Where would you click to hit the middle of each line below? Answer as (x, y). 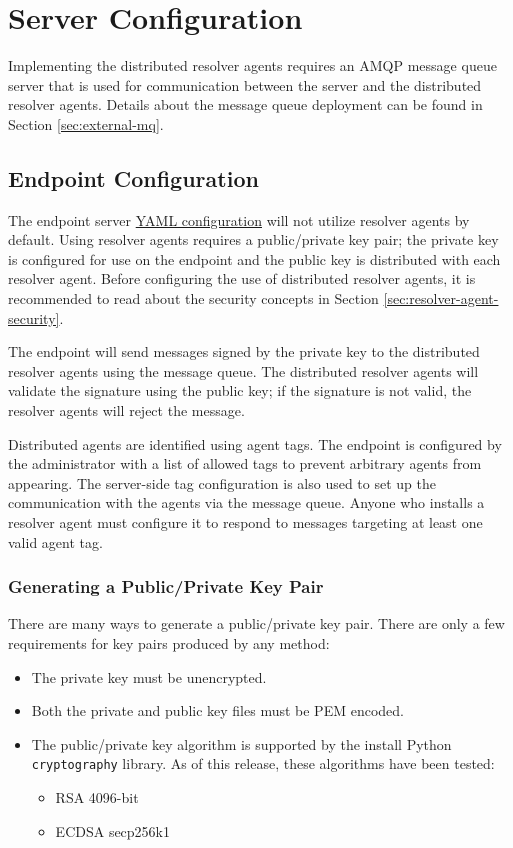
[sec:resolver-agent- (441, 298)
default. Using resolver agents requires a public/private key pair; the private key (253, 239)
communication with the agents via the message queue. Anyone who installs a (246, 502)
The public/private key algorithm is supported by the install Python (241, 743)
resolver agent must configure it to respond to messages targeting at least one (245, 522)
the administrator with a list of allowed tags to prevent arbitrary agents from (245, 463)
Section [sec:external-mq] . (86, 123)
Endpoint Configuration (133, 177)
